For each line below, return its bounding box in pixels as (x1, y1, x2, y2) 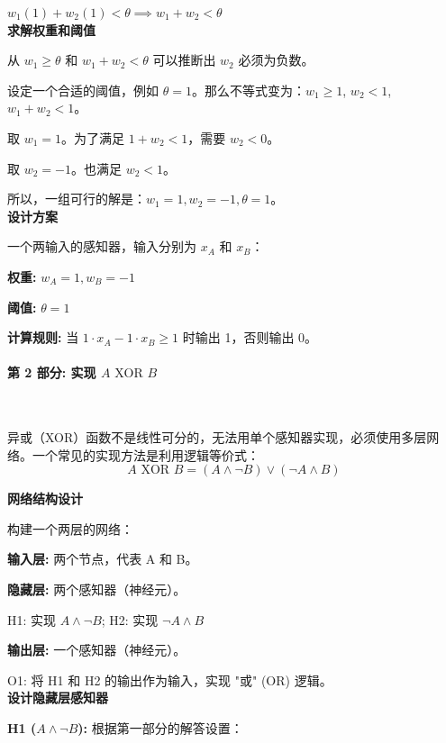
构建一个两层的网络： (7, 519, 133, 538)
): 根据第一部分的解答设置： (77, 719, 243, 738)
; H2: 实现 (101, 610, 159, 629)
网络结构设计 (7, 489, 83, 508)
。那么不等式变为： (191, 80, 305, 99)
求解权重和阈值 (7, 20, 96, 39)
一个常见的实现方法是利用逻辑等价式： (32, 445, 259, 464)
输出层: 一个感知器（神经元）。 (7, 640, 187, 659)
